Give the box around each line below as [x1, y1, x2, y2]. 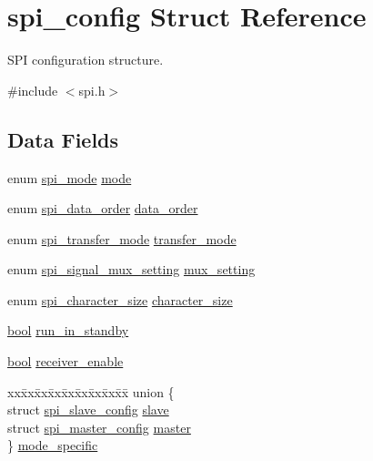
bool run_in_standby [7, 321, 129, 340]
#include [7, 80, 58, 99]
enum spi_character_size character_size [7, 290, 233, 309]
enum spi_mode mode [7, 168, 132, 187]
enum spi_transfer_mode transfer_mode [7, 229, 237, 248]
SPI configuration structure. [7, 50, 164, 69]
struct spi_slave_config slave [7, 400, 169, 419]
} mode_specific [7, 435, 98, 455]
